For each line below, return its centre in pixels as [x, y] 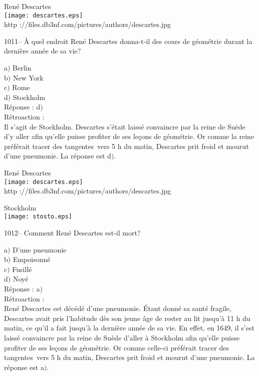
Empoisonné [32, 259]
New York [28, 77]
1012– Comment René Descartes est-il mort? [72, 233]
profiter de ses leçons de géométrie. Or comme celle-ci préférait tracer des [116, 347]
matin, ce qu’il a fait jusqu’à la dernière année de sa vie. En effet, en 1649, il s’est [129, 328]
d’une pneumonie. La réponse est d [58, 156]
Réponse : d [22, 107]
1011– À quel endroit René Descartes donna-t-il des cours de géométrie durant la [128, 41]
